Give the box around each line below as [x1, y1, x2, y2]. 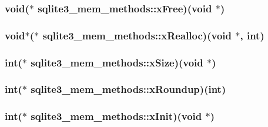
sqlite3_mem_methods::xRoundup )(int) [31, 82, 226, 96]
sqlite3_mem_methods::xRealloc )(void [42, 28, 232, 42]
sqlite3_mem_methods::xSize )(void [31, 55, 203, 69]
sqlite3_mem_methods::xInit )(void [31, 109, 202, 123]
